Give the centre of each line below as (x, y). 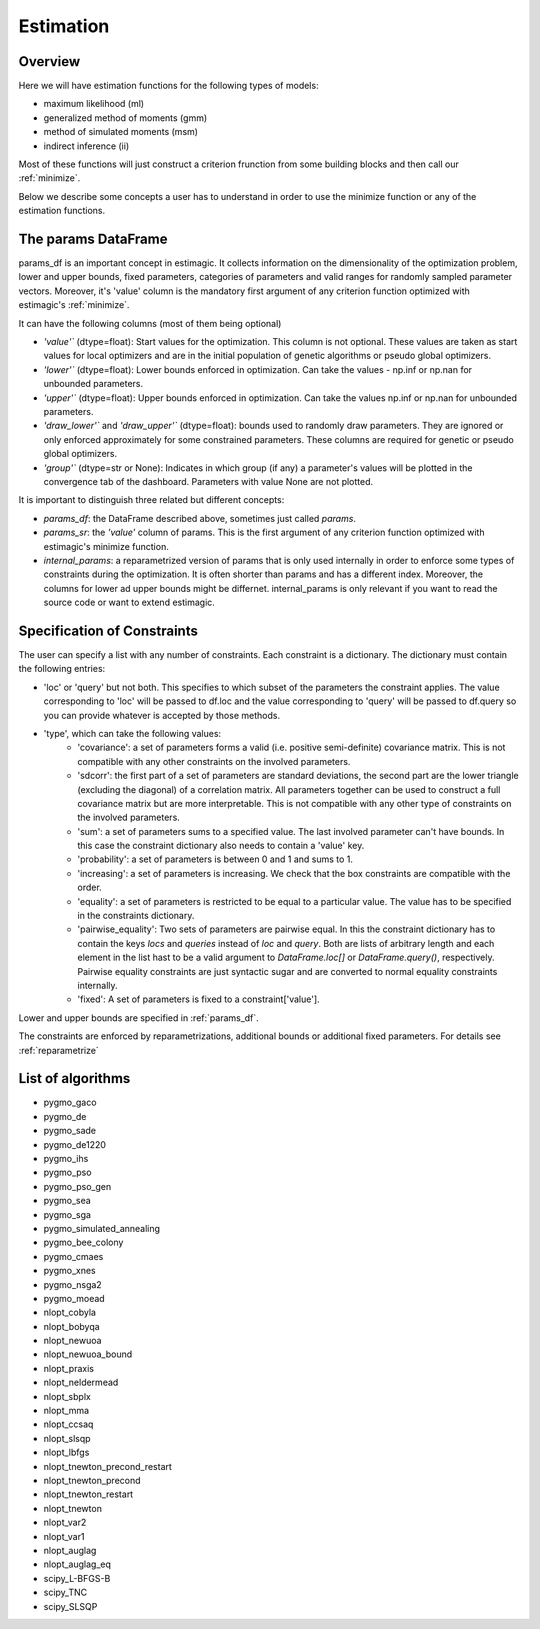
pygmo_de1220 (75, 1144)
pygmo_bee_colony (83, 1242)
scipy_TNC (65, 1592)
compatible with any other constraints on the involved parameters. (214, 761)
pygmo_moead (74, 1298)
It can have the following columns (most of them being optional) (150, 323)
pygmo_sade (70, 1131)
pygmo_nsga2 (72, 1284)
